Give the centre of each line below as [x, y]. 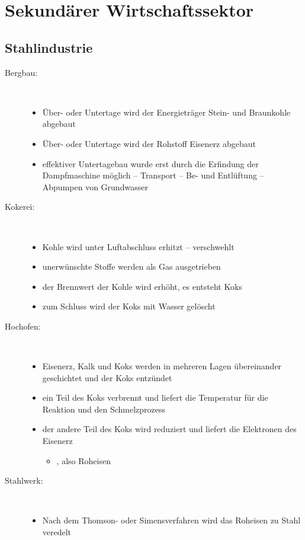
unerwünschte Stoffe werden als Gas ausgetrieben [131, 266]
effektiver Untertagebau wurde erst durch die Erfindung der [150, 163]
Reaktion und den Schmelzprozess [104, 409]
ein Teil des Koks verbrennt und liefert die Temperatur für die [155, 397]
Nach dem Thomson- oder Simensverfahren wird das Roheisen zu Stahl [171, 520]
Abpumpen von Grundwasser [95, 186]
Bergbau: [21, 72]
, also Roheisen [84, 460]
